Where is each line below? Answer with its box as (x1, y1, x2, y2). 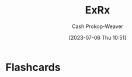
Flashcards (5, 61, 61, 73)
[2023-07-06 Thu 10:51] (68, 34, 127, 41)
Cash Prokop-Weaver (71, 23, 124, 30)
